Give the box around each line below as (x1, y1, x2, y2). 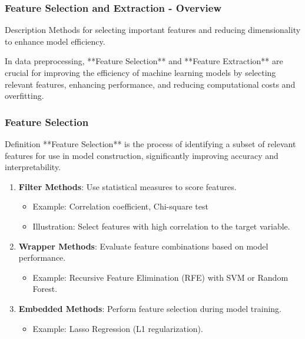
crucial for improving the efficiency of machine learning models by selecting (5, 67, 276, 78)
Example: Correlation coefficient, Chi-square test (32, 200, 208, 212)
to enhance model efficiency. (5, 35, 105, 47)
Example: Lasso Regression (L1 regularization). (32, 322, 203, 334)
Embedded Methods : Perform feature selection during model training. (18, 302, 281, 314)
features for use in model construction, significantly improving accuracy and (5, 149, 279, 161)
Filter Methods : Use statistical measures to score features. (18, 180, 237, 192)
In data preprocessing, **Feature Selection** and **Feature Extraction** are (5, 55, 283, 67)
